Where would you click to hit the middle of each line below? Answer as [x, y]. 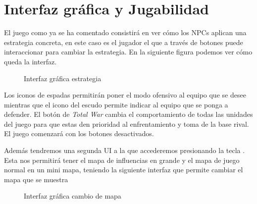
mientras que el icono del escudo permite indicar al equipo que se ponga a [116, 104]
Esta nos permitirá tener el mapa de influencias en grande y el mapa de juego [122, 160]
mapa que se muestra [36, 179]
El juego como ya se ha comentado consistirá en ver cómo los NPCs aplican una [125, 32]
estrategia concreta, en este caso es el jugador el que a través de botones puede [124, 42]
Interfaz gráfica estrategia [63, 78]
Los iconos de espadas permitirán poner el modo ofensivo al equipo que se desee [125, 95]
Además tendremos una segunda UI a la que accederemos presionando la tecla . [125, 150]
